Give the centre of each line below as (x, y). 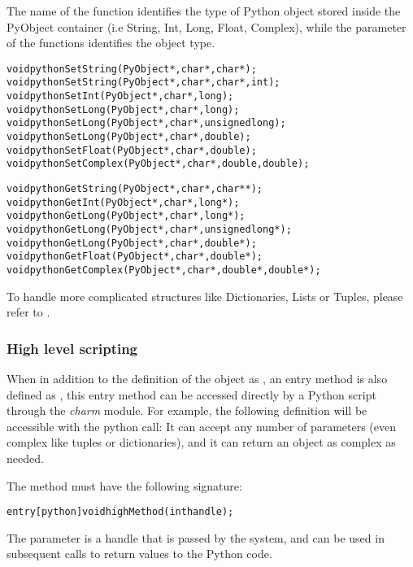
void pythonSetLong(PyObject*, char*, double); (129, 137)
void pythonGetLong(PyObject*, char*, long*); (126, 216)
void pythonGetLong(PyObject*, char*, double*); (132, 243)
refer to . (28, 312)
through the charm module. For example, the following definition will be (187, 410)
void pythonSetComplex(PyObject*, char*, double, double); (158, 164)
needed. (25, 458)
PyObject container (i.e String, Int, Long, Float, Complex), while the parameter (206, 26)
